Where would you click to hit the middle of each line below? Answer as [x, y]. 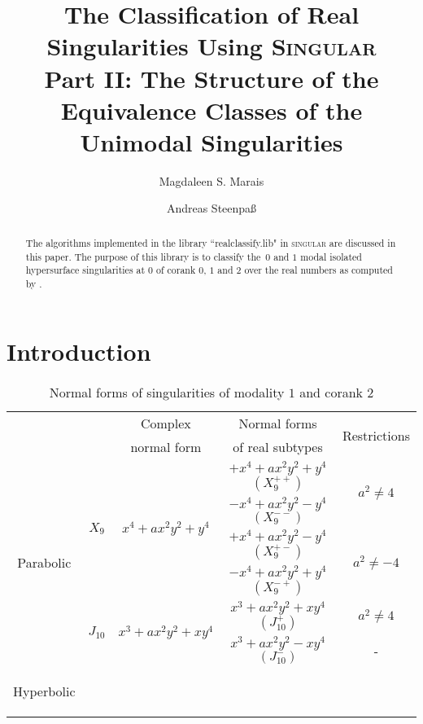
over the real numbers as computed [318, 270]
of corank [176, 270]
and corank [331, 393]
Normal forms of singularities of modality [167, 393]
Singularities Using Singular [211, 46]
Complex [166, 423]
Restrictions [376, 435]
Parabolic [44, 563]
